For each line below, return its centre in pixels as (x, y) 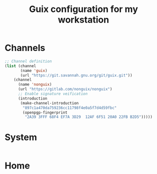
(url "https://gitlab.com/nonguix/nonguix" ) (65, 89)
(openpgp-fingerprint (45, 112)
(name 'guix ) (34, 70)
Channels (25, 48)
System (21, 137)
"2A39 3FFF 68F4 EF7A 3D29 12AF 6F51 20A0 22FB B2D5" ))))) (89, 117)
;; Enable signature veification (53, 94)
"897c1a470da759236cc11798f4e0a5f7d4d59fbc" (70, 108)
